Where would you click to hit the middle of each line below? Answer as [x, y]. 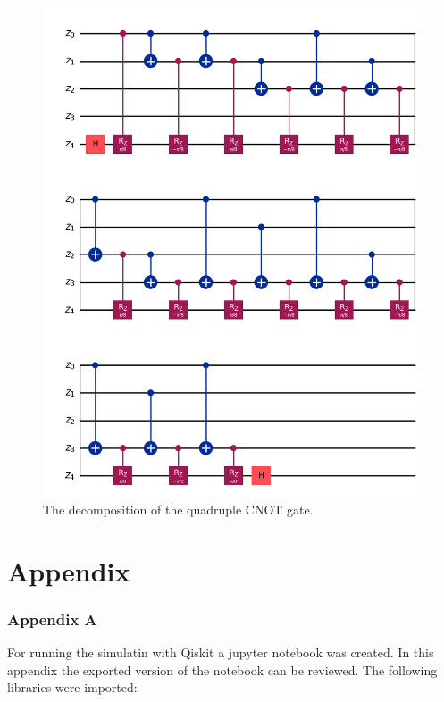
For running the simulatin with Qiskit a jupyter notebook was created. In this [221, 652]
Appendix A [52, 618]
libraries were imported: [72, 687]
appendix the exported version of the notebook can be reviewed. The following [222, 669]
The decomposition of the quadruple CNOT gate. [178, 509]
